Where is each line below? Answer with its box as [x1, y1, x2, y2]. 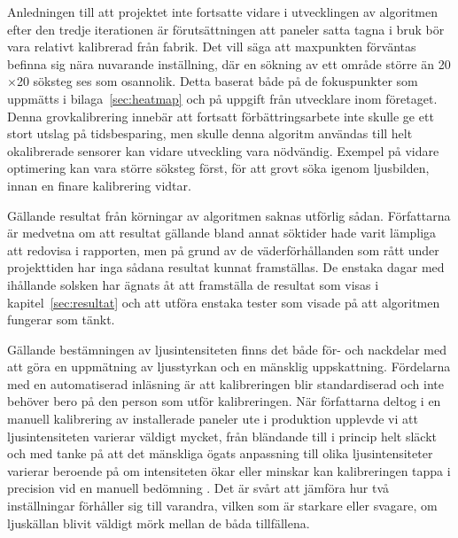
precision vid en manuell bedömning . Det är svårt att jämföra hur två [7, 479, 390, 497]
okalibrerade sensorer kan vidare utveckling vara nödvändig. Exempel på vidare [7, 141, 439, 160]
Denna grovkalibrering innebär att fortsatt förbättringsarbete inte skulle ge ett [7, 106, 434, 125]
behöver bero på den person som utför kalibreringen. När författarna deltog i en [7, 392, 441, 410]
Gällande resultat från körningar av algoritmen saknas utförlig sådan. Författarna [7, 206, 451, 224]
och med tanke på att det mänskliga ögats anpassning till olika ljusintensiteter [7, 444, 433, 463]
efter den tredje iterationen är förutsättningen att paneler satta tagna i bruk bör [7, 19, 445, 38]
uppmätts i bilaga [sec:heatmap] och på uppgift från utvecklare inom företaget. [7, 89, 438, 107]
